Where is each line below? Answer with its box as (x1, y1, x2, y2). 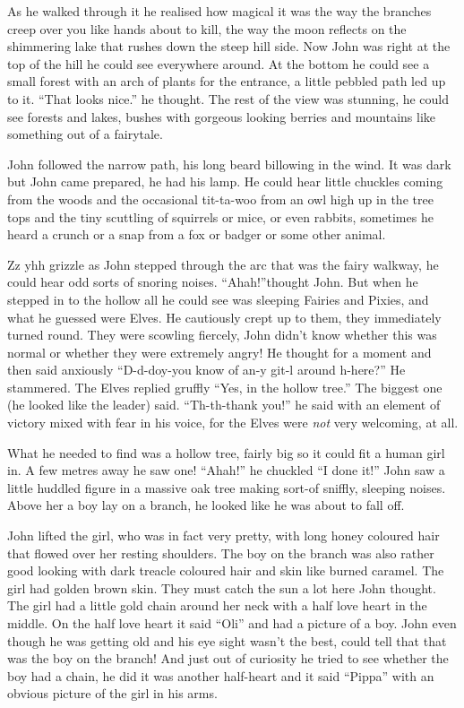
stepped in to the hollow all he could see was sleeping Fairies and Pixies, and (7, 289, 429, 308)
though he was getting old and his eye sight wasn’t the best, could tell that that (7, 631, 447, 650)
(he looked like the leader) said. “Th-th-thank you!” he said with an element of (7, 395, 441, 414)
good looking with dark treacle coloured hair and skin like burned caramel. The (7, 561, 444, 580)
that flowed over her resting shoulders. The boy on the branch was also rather (7, 543, 434, 562)
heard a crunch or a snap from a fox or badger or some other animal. (7, 225, 386, 244)
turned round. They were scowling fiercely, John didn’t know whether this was (7, 325, 437, 344)
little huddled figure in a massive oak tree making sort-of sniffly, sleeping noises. (7, 478, 446, 496)
